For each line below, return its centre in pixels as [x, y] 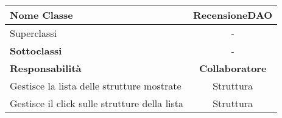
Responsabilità [46, 68]
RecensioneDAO [233, 15]
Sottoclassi [36, 51]
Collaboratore [233, 68]
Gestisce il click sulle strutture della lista [97, 103]
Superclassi [33, 33]
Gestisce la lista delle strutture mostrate [96, 86]
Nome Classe [41, 15]
